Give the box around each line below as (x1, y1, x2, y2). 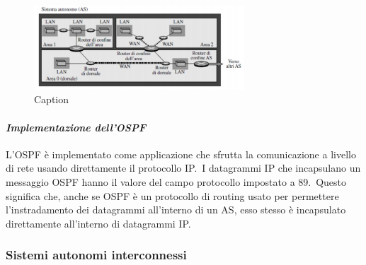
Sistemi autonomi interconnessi (6, 246, 187, 264)
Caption (34, 92, 69, 107)
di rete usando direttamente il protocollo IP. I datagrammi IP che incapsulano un (6, 160, 361, 175)
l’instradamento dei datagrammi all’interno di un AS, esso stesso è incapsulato (6, 202, 346, 217)
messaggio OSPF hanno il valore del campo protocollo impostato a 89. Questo (6, 175, 347, 189)
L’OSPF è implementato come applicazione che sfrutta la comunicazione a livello (6, 146, 356, 161)
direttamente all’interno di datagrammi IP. (6, 216, 191, 230)
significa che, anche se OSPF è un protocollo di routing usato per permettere (6, 188, 339, 203)
